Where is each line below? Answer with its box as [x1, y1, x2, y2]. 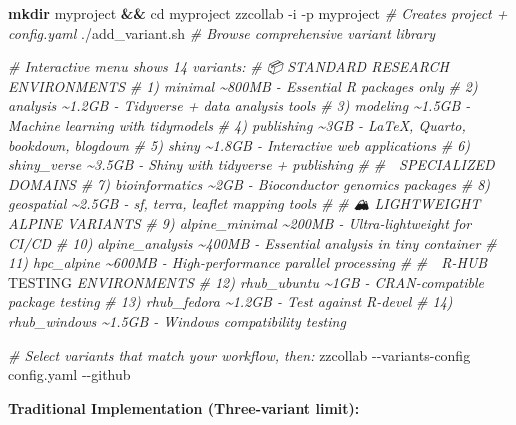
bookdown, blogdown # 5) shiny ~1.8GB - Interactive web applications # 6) [8, 134, 471, 155]
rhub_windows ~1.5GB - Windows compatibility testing [8, 310, 346, 331]
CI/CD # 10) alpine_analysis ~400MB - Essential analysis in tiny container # [8, 232, 497, 253]
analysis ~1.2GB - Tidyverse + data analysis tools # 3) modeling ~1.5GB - [8, 95, 471, 116]
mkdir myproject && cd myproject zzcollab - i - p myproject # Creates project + [8, 3, 508, 23]
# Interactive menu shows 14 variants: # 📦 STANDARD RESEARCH [8, 56, 449, 77]
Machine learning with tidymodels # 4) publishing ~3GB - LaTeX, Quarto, [8, 114, 466, 135]
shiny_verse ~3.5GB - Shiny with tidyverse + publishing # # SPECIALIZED [8, 154, 495, 175]
